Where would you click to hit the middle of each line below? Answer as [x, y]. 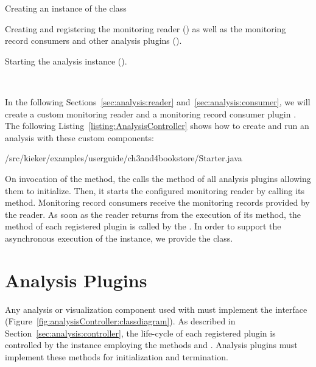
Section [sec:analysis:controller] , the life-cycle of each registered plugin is [140, 333]
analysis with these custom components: [79, 137]
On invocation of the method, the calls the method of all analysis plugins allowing [158, 178]
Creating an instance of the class [66, 8]
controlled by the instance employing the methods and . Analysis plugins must [151, 345]
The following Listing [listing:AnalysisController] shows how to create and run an [157, 126]
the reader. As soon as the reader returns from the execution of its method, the [153, 214]
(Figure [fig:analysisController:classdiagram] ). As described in [120, 321]
